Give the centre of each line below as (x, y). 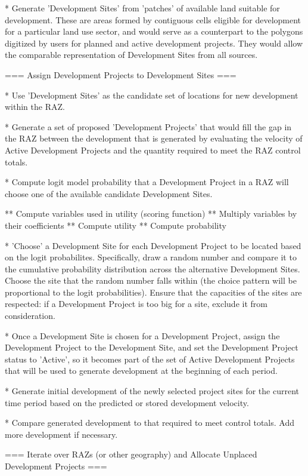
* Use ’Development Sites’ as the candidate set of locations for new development (152, 95)
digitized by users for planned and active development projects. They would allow (154, 43)
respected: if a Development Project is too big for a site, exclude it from (136, 304)
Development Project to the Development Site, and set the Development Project (152, 347)
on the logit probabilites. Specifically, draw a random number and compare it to (151, 257)
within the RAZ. (35, 107)
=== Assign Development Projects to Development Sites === (121, 74)
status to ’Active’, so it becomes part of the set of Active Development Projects (150, 359)
